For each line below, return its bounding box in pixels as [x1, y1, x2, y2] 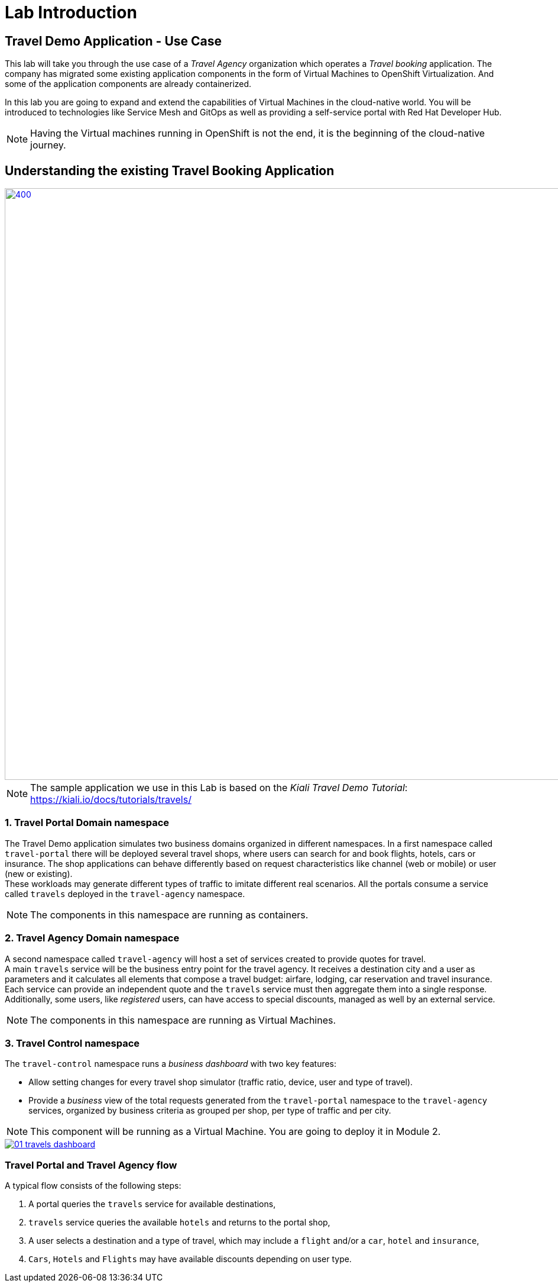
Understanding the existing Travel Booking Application [5, 163, 335, 178]
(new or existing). [5, 868, 73, 879]
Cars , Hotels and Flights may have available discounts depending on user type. [28, 1254, 352, 1265]
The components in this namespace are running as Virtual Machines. [30, 1014, 336, 1026]
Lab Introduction [5, 2, 137, 22]
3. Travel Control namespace [5, 1037, 140, 1049]
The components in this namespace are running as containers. [30, 908, 309, 921]
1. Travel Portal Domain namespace [5, 817, 170, 829]
